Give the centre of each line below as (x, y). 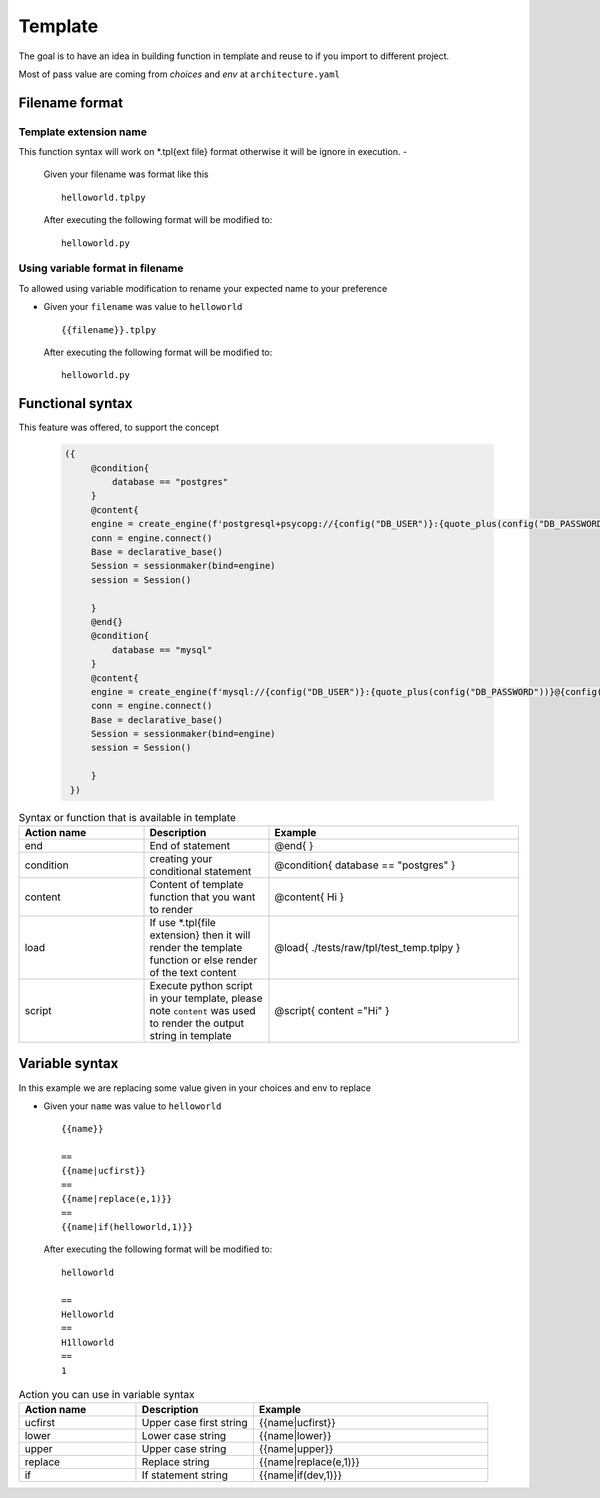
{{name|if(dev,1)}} (300, 1475)
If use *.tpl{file (183, 922)
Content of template (196, 884)
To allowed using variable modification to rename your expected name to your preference (203, 288)
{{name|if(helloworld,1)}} (127, 1227)
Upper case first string (195, 1423)
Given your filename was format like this (126, 174)
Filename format (71, 102)
